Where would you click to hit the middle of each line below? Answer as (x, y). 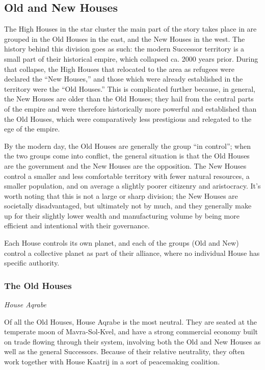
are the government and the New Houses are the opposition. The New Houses (125, 165)
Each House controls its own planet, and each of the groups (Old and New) (122, 243)
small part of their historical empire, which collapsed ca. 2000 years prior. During (131, 58)
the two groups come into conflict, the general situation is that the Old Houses (127, 156)
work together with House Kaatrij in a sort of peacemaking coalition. (112, 362)
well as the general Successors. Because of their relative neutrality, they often (125, 351)
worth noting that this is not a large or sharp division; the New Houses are (121, 195)
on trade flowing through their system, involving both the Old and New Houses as (132, 341)
